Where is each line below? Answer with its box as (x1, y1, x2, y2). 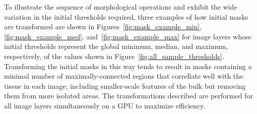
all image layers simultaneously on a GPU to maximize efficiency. (4, 100, 206, 110)
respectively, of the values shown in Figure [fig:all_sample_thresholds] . (4, 50, 224, 61)
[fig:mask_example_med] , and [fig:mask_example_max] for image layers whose (4, 31, 251, 41)
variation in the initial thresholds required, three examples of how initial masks (4, 11, 248, 22)
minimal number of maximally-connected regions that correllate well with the (4, 71, 243, 81)
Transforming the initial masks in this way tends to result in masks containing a (4, 61, 252, 71)
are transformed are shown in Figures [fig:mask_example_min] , (4, 21, 202, 32)
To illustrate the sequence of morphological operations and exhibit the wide (4, 2, 237, 12)
